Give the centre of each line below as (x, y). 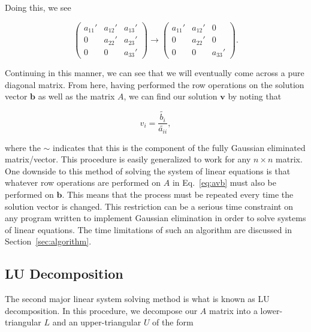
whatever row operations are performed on (83, 182)
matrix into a (233, 310)
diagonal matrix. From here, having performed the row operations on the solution (155, 84)
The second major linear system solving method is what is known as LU (137, 299)
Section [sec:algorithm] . (48, 241)
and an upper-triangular (97, 322)
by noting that (255, 96)
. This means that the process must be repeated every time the (178, 194)
